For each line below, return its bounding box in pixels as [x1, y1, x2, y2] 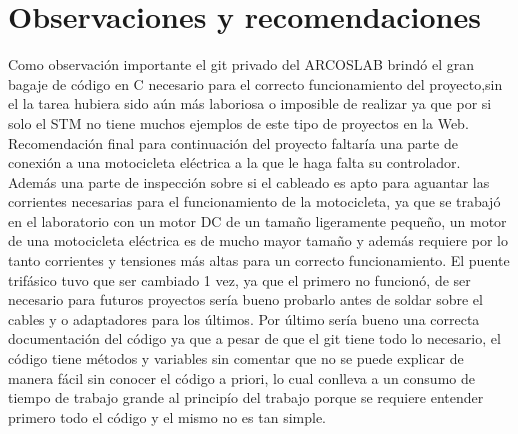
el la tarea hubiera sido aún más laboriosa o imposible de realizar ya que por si [8, 93, 492, 114]
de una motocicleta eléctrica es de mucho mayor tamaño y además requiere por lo [8, 230, 508, 251]
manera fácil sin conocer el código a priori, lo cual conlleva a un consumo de [8, 367, 475, 388]
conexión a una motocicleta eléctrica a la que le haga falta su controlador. [8, 152, 461, 173]
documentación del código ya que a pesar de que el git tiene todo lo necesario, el [8, 328, 501, 349]
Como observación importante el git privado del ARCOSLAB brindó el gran [8, 54, 474, 75]
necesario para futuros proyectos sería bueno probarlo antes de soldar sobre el [8, 289, 483, 310]
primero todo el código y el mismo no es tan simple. [8, 406, 326, 427]
